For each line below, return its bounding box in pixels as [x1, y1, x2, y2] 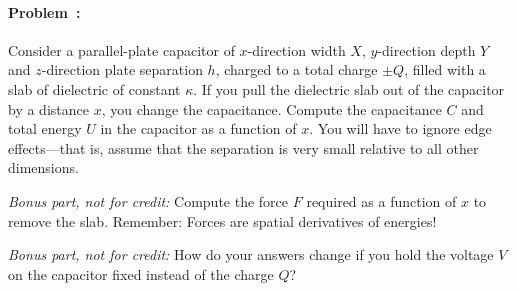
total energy [8, 118, 82, 139]
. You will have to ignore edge [309, 118, 492, 139]
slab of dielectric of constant [8, 78, 181, 99]
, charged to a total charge [215, 59, 378, 80]
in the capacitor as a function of [100, 118, 297, 139]
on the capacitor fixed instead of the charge [8, 263, 274, 284]
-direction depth [377, 39, 476, 60]
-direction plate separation [41, 59, 203, 80]
